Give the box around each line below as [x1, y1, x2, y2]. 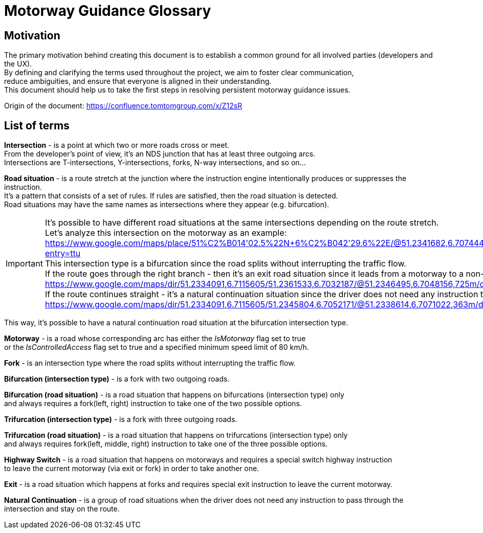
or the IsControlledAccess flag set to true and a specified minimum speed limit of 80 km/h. [4, 343, 309, 352]
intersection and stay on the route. [4, 504, 120, 514]
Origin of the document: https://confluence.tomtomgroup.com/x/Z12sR [4, 101, 243, 110]
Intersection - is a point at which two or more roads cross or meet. [4, 141, 230, 150]
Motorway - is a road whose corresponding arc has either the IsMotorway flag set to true [4, 334, 306, 343]
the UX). [4, 59, 32, 69]
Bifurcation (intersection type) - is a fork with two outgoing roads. [4, 374, 230, 384]
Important [6, 258, 43, 269]
